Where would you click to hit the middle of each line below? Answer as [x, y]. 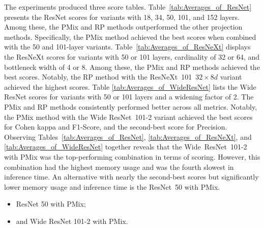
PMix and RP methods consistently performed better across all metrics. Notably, [131, 106]
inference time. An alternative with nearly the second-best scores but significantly [131, 177]
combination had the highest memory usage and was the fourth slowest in [119, 167]
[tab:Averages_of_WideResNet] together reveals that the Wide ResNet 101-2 [126, 147]
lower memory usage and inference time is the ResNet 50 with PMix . [112, 186]
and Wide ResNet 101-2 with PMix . [72, 221]
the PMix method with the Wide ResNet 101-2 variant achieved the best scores [128, 117]
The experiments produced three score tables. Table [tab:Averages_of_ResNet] [128, 7]
